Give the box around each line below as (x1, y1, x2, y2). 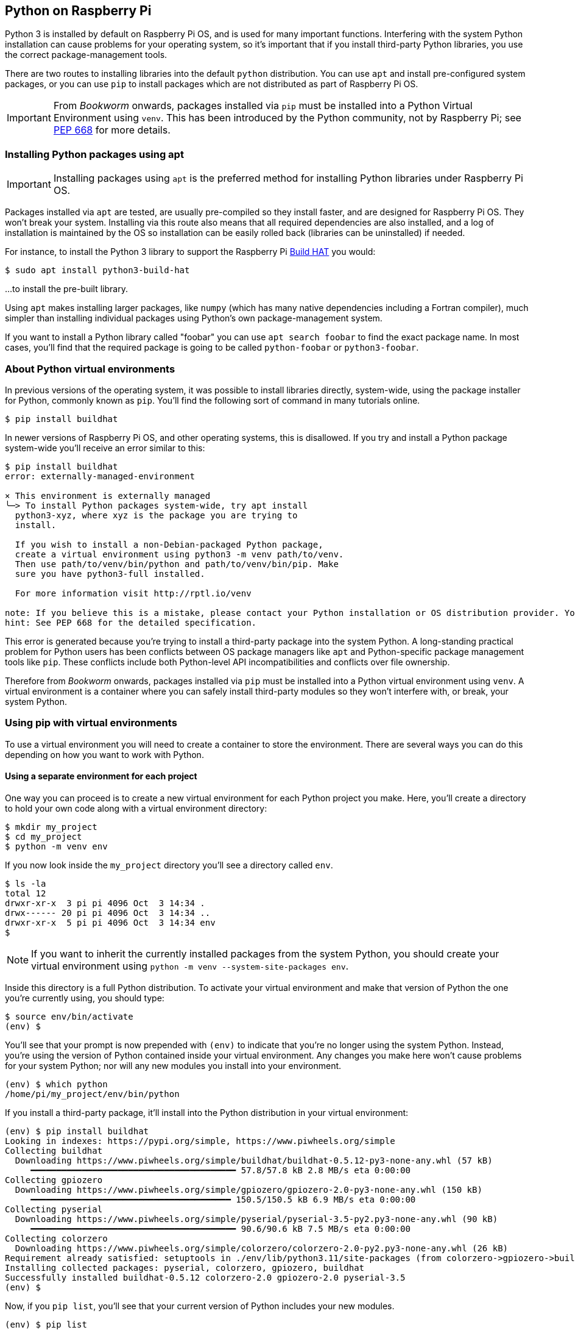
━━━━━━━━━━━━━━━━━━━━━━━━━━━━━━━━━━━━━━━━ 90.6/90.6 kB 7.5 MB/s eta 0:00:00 (30, 1223, 411, 1234)
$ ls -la (5, 878, 46, 888)
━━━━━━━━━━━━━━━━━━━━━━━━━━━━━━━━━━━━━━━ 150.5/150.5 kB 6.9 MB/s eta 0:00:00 (30, 1194, 416, 1204)
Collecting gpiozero (5, 1174, 103, 1185)
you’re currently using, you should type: (5, 992, 164, 1003)
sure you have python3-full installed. (15, 568, 205, 579)
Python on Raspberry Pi (5, 3, 152, 18)
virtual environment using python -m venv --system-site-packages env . (31, 959, 349, 972)
